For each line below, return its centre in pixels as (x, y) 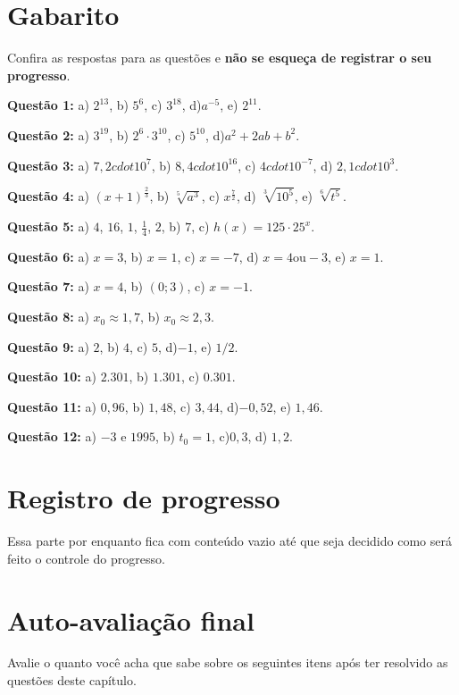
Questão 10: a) (52, 377)
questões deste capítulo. (72, 680)
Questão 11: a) (52, 406)
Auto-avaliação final (131, 620)
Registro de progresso (144, 498)
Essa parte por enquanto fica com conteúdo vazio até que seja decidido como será (229, 541)
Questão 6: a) (48, 256)
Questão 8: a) (48, 317)
